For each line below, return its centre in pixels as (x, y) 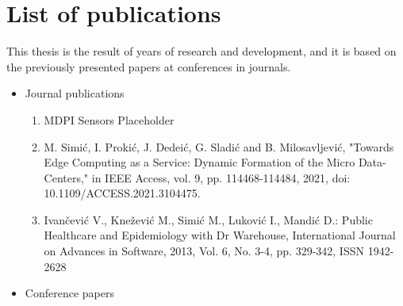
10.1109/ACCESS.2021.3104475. (122, 193)
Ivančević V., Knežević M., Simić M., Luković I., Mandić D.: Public (208, 219)
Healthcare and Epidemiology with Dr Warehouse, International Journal (220, 235)
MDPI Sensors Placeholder (109, 119)
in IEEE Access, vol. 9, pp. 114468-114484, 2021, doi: (221, 177)
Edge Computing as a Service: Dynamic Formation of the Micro (200, 162)
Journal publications (75, 93)
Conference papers (69, 293)
